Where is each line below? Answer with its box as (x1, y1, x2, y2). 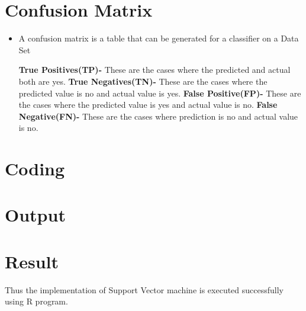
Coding (5, 156, 65, 181)
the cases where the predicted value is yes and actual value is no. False (18, 98, 278, 111)
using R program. (5, 295, 68, 307)
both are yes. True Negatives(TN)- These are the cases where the (18, 75, 268, 87)
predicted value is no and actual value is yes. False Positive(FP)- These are (18, 86, 301, 99)
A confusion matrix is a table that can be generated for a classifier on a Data (18, 32, 299, 44)
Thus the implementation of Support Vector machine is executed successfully (5, 283, 284, 296)
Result (5, 249, 59, 273)
